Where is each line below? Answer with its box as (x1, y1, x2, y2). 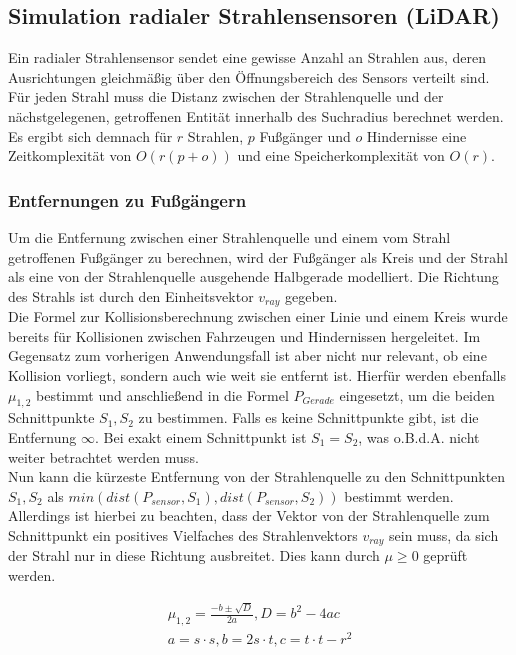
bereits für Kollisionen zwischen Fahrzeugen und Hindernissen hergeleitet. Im (8, 325, 481, 346)
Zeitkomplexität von (8, 145, 132, 166)
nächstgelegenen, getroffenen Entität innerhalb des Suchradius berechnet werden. (8, 105, 504, 126)
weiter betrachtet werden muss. (8, 446, 199, 467)
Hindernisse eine (366, 125, 467, 146)
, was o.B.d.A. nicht (358, 426, 480, 447)
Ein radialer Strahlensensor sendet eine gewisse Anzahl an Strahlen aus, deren (8, 47, 487, 68)
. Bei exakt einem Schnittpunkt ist (94, 426, 307, 447)
